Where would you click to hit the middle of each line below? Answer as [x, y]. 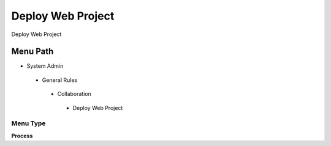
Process [22, 136]
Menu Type [29, 123]
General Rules [60, 80]
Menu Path [32, 52]
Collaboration [74, 94]
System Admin [45, 66]
